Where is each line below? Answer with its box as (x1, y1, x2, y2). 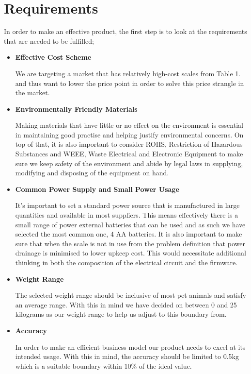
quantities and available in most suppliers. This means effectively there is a (15, 210, 238, 220)
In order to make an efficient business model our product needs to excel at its (15, 341, 246, 352)
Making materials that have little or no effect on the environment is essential (15, 120, 243, 130)
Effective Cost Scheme (15, 52, 92, 62)
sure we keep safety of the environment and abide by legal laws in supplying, (15, 158, 243, 168)
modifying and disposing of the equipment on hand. (15, 168, 169, 178)
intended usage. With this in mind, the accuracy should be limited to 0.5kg (15, 351, 239, 361)
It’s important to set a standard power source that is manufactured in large (15, 200, 240, 210)
